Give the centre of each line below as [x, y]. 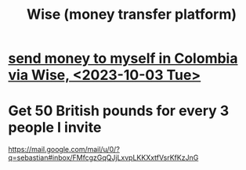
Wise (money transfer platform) [132, 14]
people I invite [55, 128]
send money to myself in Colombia [123, 58]
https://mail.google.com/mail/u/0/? [64, 150]
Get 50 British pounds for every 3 [119, 111]
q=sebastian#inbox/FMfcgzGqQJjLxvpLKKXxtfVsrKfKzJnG [103, 157]
